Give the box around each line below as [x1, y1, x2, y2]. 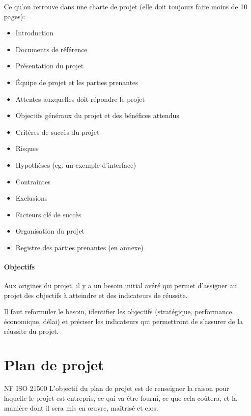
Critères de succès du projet [15, 126, 100, 137]
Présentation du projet [15, 60, 84, 71]
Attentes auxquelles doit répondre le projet [15, 93, 145, 104]
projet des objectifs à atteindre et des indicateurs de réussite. [4, 290, 188, 300]
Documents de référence [15, 44, 87, 54]
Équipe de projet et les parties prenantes [15, 77, 138, 87]
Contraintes [15, 176, 51, 186]
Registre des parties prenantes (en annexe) [15, 242, 144, 252]
